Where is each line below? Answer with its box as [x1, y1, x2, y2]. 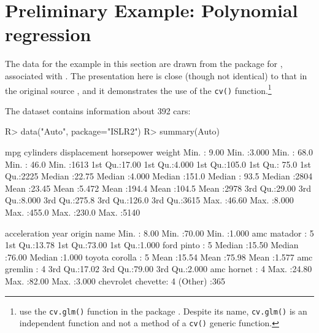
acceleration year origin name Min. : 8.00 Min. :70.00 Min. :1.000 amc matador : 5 [5, 226, 314, 239]
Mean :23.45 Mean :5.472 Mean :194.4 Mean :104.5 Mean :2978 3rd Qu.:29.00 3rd [5, 181, 312, 194]
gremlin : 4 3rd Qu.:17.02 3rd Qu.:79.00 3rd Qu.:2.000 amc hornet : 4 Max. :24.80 [5, 262, 312, 275]
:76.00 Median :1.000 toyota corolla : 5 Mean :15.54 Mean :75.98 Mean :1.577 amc [5, 250, 313, 263]
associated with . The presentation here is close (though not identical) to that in [5, 69, 307, 82]
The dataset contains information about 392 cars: [5, 104, 191, 117]
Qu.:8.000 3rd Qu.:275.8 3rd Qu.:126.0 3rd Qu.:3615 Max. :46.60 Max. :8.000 [5, 194, 294, 206]
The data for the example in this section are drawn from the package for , [5, 57, 283, 70]
